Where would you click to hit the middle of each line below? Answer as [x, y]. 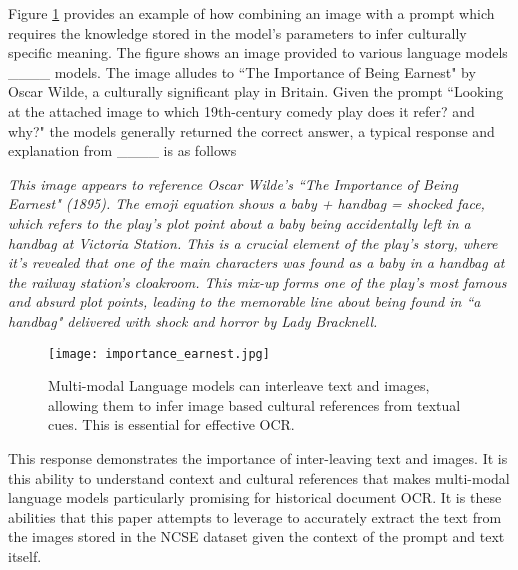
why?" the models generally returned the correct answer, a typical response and [251, 130]
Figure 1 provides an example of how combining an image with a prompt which [251, 13]
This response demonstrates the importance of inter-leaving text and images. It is [258, 457]
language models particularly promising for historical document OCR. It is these [255, 497]
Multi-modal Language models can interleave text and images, [239, 385]
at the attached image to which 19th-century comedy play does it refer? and [241, 110]
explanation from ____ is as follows [122, 150]
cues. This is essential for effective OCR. [171, 424]
